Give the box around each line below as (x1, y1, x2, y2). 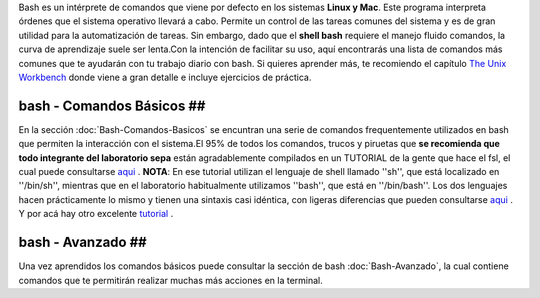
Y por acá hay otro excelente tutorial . (18, 208, 174, 220)
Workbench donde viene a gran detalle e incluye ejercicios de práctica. (18, 71, 312, 83)
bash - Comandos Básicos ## (18, 97, 206, 114)
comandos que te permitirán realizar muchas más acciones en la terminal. (18, 274, 324, 286)
